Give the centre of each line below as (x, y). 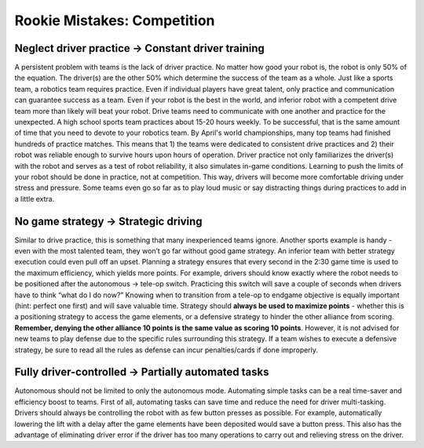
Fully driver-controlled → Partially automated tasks (142, 372)
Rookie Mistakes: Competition (115, 20)
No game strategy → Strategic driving (109, 221)
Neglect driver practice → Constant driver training (139, 48)
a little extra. (35, 199)
